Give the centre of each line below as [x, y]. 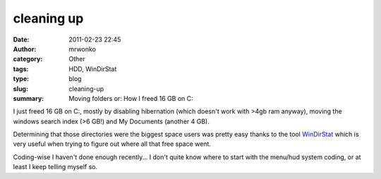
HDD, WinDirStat [93, 69]
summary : [29, 98]
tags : [21, 69]
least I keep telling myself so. [55, 167]
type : [21, 79]
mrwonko [83, 49]
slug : [20, 89]
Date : [21, 39]
